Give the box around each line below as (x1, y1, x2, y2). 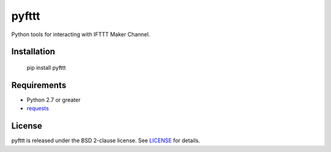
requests (26, 105, 49, 112)
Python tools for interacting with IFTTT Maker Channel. (11, 31, 150, 38)
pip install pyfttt (26, 64, 66, 71)
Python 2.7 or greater (26, 96, 81, 104)
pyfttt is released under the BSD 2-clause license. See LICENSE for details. (11, 137, 200, 144)
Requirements (11, 80, 67, 90)
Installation (11, 47, 55, 57)
